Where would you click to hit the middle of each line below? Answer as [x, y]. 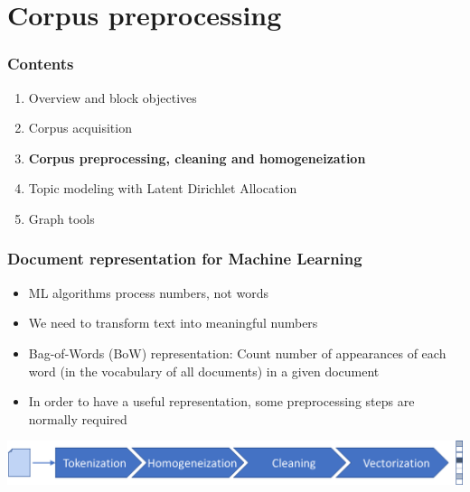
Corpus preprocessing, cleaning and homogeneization [197, 158]
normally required [78, 418]
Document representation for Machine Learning [185, 259]
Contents [41, 64]
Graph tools [61, 218]
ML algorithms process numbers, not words [148, 292]
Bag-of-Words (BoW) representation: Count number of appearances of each [237, 353]
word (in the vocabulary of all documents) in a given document [204, 371]
